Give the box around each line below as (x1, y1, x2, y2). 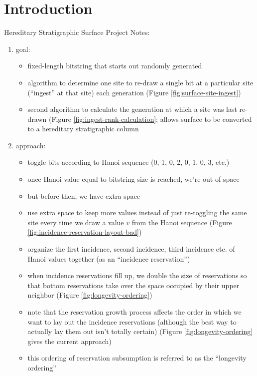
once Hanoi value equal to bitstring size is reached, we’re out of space (27, 174, 240, 184)
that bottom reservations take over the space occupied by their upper (27, 280, 240, 290)
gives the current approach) (27, 336, 112, 346)
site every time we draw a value (27, 217, 124, 227)
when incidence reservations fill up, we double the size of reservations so (27, 270, 247, 281)
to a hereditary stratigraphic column (27, 123, 139, 134)
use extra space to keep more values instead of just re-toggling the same (27, 207, 247, 218)
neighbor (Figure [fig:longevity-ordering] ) (27, 290, 152, 300)
